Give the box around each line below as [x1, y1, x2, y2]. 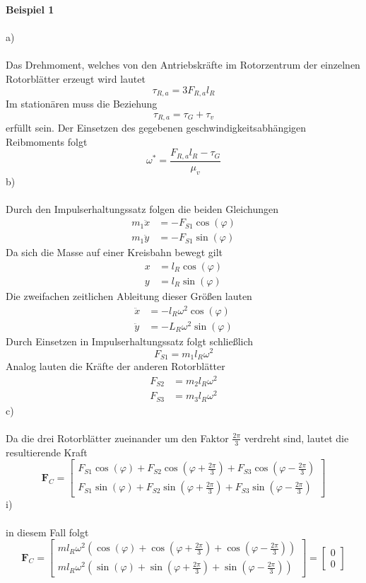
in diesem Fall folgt [6, 524, 89, 539]
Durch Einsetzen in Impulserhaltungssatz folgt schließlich [6, 333, 254, 348]
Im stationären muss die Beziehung [6, 96, 158, 111]
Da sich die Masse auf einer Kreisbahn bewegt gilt [6, 245, 223, 260]
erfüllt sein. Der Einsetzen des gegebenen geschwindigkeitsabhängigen [6, 120, 307, 135]
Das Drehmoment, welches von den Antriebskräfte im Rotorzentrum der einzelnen [6, 57, 360, 72]
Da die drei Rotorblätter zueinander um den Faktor [6, 430, 229, 445]
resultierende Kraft [6, 444, 88, 459]
